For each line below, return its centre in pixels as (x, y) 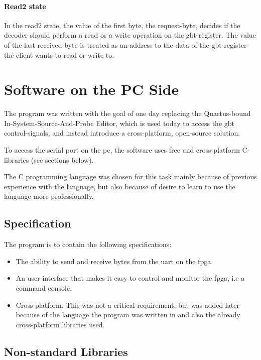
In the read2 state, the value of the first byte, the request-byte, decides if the (122, 25)
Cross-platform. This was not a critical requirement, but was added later (127, 305)
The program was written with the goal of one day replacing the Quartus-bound (127, 113)
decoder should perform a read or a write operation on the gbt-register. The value (130, 35)
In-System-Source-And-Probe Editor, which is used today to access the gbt (119, 123)
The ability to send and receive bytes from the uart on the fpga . (114, 261)
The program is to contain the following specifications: (88, 244)
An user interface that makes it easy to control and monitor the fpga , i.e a (130, 278)
